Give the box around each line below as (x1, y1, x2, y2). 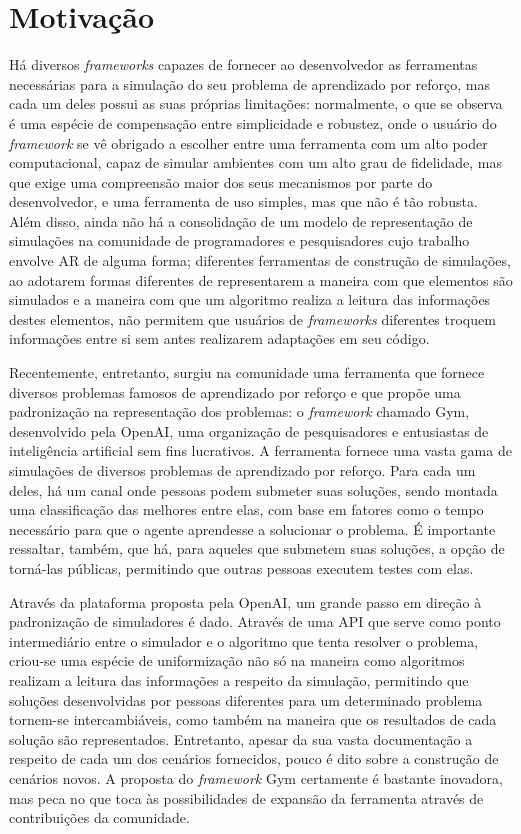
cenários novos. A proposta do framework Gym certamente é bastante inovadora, (9, 767, 503, 788)
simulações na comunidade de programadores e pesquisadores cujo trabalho (9, 230, 470, 251)
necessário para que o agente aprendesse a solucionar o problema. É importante (9, 518, 496, 539)
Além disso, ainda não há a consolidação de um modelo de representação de (9, 210, 473, 231)
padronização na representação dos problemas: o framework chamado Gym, (9, 401, 470, 422)
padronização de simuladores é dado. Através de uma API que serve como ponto (9, 611, 501, 632)
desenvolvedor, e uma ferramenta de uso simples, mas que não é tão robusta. (9, 191, 478, 212)
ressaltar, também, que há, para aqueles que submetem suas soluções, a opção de (9, 538, 505, 559)
